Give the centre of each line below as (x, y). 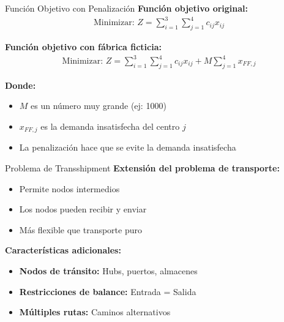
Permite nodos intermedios (69, 188)
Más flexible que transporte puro (80, 229)
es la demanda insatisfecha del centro (110, 126)
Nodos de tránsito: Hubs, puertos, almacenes (108, 271)
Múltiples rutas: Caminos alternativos (95, 312)
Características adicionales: (63, 250)
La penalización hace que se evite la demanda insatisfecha (128, 147)
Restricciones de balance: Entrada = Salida (108, 291)
